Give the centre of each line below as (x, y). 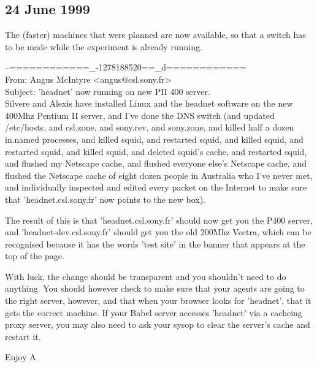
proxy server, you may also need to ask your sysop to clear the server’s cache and (158, 324)
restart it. (23, 336)
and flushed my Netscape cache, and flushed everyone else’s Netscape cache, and (156, 163)
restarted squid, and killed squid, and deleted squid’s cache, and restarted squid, (156, 151)
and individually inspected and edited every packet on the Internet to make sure (156, 187)
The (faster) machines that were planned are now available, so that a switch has (155, 35)
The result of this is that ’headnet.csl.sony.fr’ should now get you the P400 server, (159, 220)
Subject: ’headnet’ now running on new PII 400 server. (108, 91)
